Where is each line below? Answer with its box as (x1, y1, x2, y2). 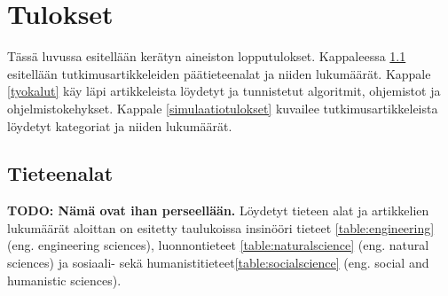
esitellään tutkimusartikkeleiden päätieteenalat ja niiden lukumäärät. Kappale (7, 64, 431, 82)
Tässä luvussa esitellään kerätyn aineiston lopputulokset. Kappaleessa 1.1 (7, 47, 406, 66)
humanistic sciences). (7, 270, 122, 289)
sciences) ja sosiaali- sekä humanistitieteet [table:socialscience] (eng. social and (7, 253, 429, 272)
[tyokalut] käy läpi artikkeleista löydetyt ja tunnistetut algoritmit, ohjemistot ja (7, 82, 441, 100)
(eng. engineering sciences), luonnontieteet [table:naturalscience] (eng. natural (7, 236, 429, 254)
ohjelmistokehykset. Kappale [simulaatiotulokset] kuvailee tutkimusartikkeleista (7, 98, 438, 117)
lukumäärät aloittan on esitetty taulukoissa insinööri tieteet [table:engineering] (7, 218, 435, 237)
